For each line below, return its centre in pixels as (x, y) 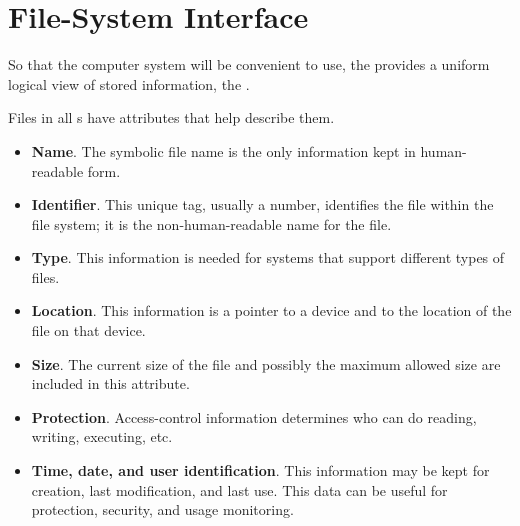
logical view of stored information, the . (129, 83)
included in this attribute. (110, 383)
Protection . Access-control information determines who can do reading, (254, 416)
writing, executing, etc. (102, 436)
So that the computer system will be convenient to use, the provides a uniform (249, 64)
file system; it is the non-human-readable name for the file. (211, 223)
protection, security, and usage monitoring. (162, 509)
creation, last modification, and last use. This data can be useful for (239, 489)
